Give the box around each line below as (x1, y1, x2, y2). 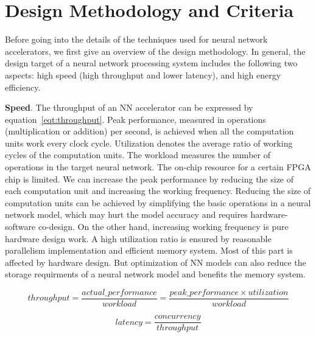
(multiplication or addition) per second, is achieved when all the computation (5, 125, 294, 137)
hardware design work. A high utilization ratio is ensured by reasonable (5, 232, 272, 245)
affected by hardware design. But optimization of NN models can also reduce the (5, 255, 306, 268)
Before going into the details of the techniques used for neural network (5, 33, 268, 46)
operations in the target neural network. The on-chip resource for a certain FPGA (5, 161, 311, 173)
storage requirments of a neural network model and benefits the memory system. (5, 268, 306, 280)
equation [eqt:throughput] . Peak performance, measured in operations (5, 113, 266, 125)
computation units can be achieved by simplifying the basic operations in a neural (5, 196, 311, 209)
